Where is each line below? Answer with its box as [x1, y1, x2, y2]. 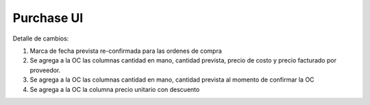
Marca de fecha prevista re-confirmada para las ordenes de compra [29, 47, 222, 55]
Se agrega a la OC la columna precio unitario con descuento [29, 85, 200, 93]
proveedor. [29, 66, 61, 74]
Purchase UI [12, 10, 84, 25]
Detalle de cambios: [12, 34, 69, 43]
